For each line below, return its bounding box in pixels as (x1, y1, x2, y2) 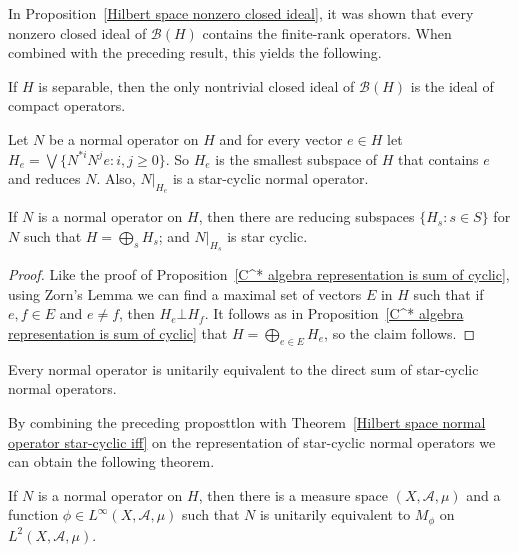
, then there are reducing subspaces (198, 206, 415, 227)
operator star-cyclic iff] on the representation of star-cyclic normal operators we (8, 431, 496, 452)
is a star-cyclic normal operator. (172, 168, 369, 189)
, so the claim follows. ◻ (324, 322, 476, 343)
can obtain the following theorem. (8, 451, 215, 472)
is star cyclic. (227, 225, 308, 246)
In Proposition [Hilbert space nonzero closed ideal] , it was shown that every (8, 3, 474, 23)
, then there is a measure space (198, 484, 388, 505)
